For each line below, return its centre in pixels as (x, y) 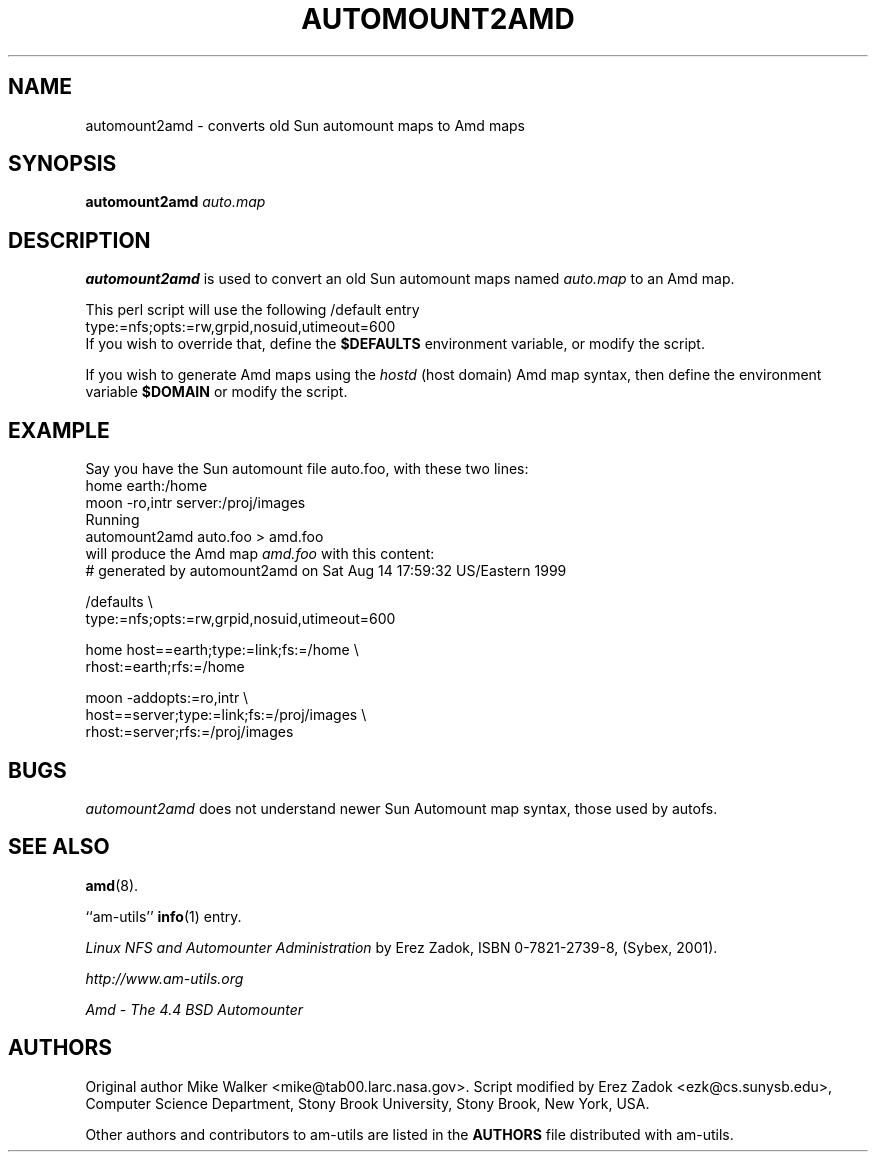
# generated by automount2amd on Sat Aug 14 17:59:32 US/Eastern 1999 (326, 571)
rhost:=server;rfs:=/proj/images (189, 732)
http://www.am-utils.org (164, 978)
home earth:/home (146, 486)
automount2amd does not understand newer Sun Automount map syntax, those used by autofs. (401, 808)
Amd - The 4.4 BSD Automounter (194, 1009)
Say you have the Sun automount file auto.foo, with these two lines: (307, 469)
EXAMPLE (59, 430)
